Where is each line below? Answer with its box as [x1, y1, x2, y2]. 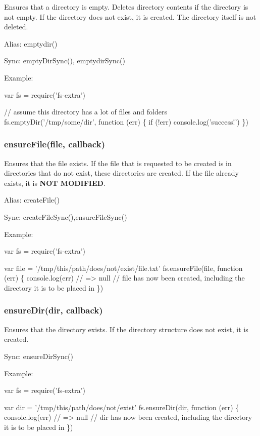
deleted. [4, 21, 28, 32]
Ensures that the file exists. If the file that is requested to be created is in [4, 157, 232, 168]
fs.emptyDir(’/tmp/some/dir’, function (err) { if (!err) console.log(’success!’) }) [4, 116, 248, 127]
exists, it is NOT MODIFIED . [4, 177, 106, 188]
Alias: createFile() [4, 194, 60, 205]
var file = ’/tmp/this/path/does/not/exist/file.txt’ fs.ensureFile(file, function [4, 262, 243, 273]
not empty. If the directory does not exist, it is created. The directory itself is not [4, 11, 256, 22]
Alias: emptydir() [4, 38, 58, 49]
